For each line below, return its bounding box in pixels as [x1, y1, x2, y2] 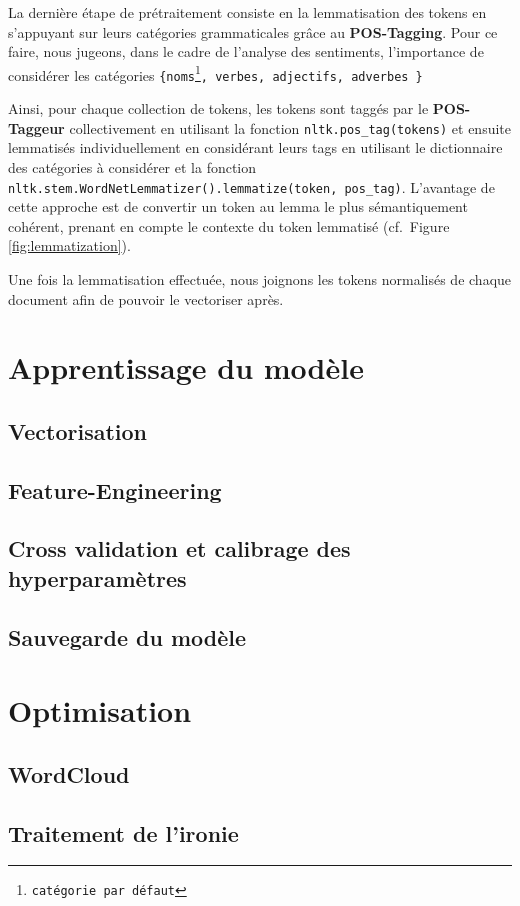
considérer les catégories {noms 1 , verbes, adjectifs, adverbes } [8, 61, 423, 85]
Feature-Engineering [8, 474, 222, 505]
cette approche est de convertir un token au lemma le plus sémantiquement [8, 196, 468, 217]
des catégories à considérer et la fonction [8, 156, 257, 177]
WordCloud [8, 758, 130, 789]
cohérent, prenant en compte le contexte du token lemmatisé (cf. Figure [8, 215, 450, 236]
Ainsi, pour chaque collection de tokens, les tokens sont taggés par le [8, 98, 429, 119]
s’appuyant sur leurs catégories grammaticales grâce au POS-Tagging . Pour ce [8, 21, 498, 42]
